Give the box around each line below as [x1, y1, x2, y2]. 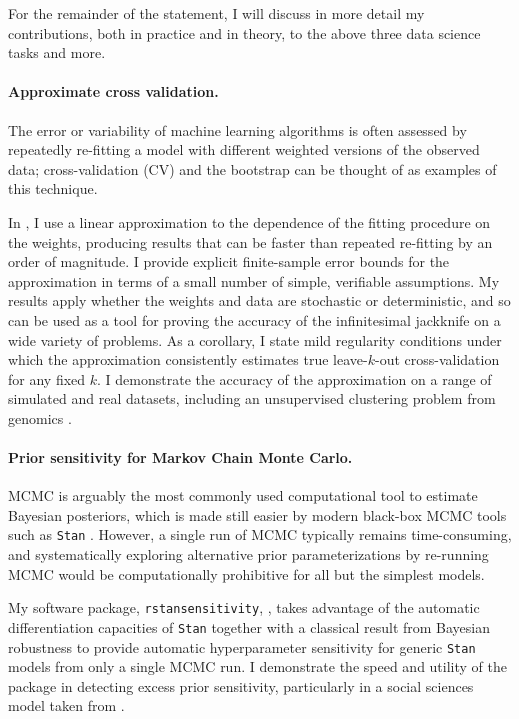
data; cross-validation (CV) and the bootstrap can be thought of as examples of [8, 158, 497, 179]
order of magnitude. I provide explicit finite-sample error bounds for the [8, 251, 450, 272]
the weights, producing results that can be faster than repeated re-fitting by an [8, 231, 493, 252]
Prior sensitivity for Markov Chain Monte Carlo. [8, 447, 353, 468]
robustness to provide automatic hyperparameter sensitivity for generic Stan [8, 636, 476, 657]
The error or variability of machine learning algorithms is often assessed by [8, 119, 467, 140]
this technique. [8, 178, 98, 199]
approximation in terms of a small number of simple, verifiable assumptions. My [8, 270, 500, 291]
